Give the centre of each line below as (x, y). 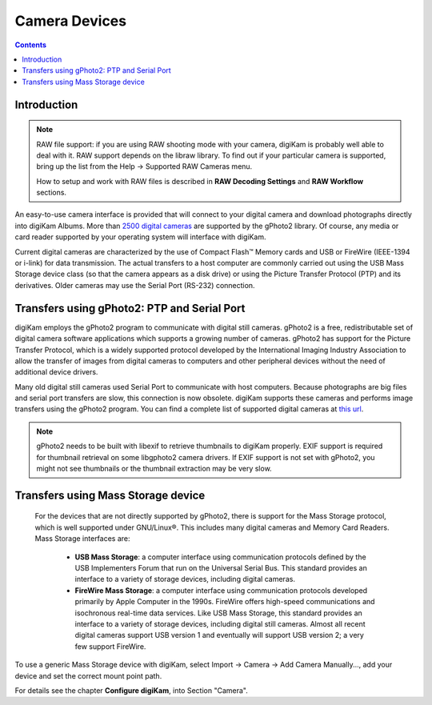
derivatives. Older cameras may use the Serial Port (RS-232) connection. (135, 285)
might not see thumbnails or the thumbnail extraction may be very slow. (154, 469)
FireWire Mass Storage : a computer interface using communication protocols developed (221, 590)
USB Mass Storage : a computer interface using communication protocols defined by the (221, 557)
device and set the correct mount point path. (88, 675)
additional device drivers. (56, 372)
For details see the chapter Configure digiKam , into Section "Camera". (131, 690)
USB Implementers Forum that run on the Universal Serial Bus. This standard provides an (221, 567)
